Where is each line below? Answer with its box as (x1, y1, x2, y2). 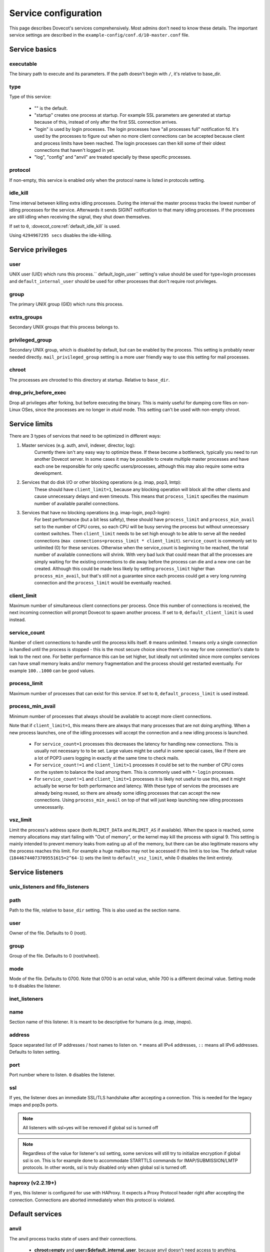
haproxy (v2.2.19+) (9, 1179, 57, 1186)
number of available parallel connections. (34, 500, 119, 506)
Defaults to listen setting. (9, 1049, 61, 1055)
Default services (9, 1210, 62, 1218)
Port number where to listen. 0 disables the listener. (9, 1072, 115, 1078)
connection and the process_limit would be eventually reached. (34, 579, 172, 585)
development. (34, 470, 62, 476)
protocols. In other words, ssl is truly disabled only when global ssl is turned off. (22, 1164, 187, 1170)
